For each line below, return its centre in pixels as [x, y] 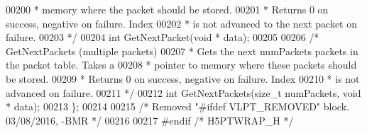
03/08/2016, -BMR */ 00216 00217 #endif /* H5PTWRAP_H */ [150, 120]
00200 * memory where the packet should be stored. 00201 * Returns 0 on [167, 9]
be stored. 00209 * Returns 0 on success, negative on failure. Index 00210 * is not [183, 78]
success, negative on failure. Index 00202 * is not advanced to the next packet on [181, 23]
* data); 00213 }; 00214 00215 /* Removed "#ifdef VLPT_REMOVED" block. [177, 106]
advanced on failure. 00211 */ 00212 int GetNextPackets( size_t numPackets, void [183, 92]
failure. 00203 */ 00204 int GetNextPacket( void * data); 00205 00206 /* [163, 37]
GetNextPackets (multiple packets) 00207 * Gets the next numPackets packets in [182, 51]
